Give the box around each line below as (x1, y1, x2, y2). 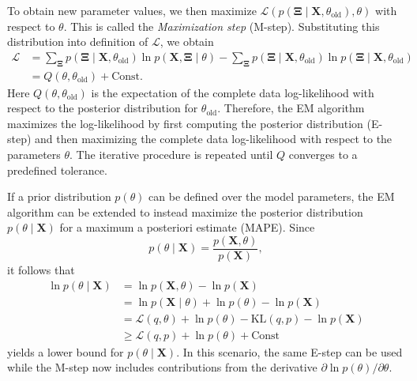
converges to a (288, 146, 358, 163)
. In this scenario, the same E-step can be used (176, 343, 403, 360)
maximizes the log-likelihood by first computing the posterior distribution (7, 115, 363, 131)
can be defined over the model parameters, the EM (148, 188, 395, 205)
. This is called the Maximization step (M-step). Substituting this (63, 17, 380, 34)
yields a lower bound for (7, 343, 124, 360)
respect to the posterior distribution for (7, 100, 198, 116)
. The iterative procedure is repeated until (69, 146, 273, 163)
